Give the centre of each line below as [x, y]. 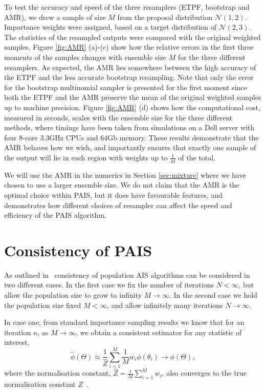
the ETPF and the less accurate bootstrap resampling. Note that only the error [129, 77]
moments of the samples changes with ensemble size [85, 57]
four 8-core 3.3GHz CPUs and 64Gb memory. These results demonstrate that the [131, 137]
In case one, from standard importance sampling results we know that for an [124, 322]
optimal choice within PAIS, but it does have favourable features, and [114, 194]
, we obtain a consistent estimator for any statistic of [159, 332]
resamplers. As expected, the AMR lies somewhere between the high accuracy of [130, 67]
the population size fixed [43, 305]
